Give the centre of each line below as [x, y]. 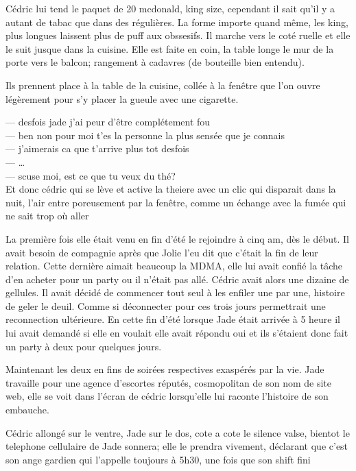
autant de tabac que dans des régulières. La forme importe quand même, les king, [177, 22]
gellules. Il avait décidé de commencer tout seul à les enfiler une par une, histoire [175, 292]
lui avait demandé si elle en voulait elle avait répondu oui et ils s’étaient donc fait [177, 333]
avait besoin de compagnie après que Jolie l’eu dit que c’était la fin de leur [162, 252]
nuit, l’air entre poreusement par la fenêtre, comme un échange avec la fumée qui [176, 202]
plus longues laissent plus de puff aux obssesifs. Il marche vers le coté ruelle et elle [178, 35]
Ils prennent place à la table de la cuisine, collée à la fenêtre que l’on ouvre [163, 85]
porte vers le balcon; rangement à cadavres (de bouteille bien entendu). [155, 62]
